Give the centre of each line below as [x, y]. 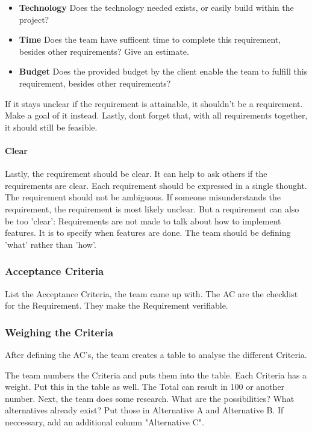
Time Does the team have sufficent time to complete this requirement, [150, 39]
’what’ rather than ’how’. [51, 244]
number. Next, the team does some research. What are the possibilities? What [150, 398]
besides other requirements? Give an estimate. [104, 51]
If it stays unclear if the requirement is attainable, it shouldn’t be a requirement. [154, 103]
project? [34, 19]
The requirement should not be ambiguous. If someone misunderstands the [143, 197]
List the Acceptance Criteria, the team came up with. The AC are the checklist [151, 293]
